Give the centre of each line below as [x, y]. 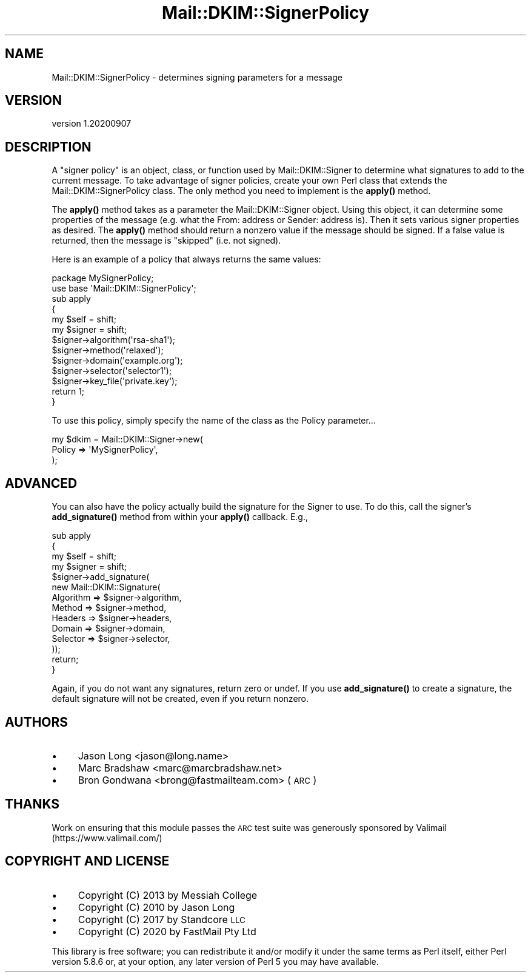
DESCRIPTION [48, 147]
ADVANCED [41, 483]
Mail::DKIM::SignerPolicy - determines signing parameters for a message [197, 77]
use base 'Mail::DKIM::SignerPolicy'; [124, 288]
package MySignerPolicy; [103, 278]
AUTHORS [37, 722]
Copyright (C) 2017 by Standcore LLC [162, 919]
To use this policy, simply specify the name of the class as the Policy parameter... [214, 421]
